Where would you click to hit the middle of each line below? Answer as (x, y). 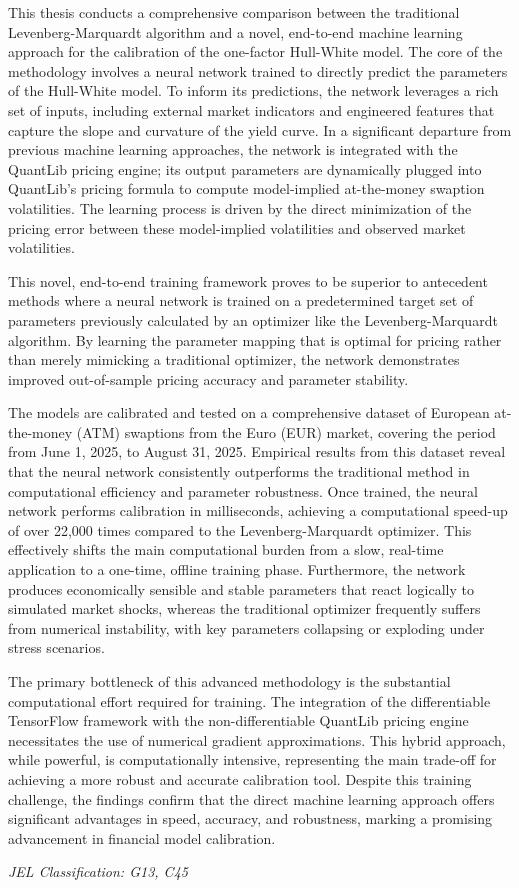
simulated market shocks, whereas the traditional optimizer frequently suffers (244, 608)
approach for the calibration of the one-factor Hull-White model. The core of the (255, 51)
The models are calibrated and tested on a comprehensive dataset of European (249, 412)
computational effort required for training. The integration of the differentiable (249, 700)
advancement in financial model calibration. (142, 837)
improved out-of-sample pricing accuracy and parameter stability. (208, 378)
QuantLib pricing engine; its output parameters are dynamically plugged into (245, 168)
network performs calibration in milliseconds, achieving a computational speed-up (258, 510)
